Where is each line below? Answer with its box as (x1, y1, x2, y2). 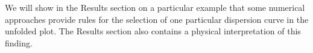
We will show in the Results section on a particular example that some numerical (5, 1, 305, 13)
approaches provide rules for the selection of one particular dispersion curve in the (5, 13, 309, 25)
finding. (5, 36, 33, 49)
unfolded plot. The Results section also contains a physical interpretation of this (5, 25, 301, 37)
